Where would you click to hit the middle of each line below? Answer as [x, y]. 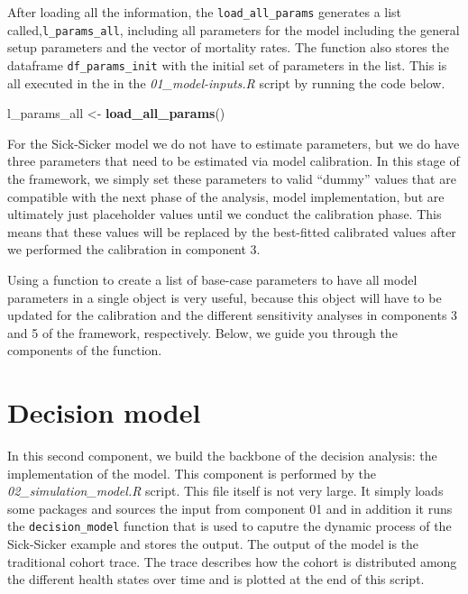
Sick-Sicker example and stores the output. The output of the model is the [213, 544]
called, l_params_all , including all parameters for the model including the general [234, 29]
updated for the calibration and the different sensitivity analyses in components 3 [233, 315]
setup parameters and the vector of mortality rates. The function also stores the [228, 47]
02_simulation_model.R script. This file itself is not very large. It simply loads [225, 491]
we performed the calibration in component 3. [134, 249]
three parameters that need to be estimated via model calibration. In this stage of [234, 161]
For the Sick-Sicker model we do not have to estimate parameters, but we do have [234, 143]
